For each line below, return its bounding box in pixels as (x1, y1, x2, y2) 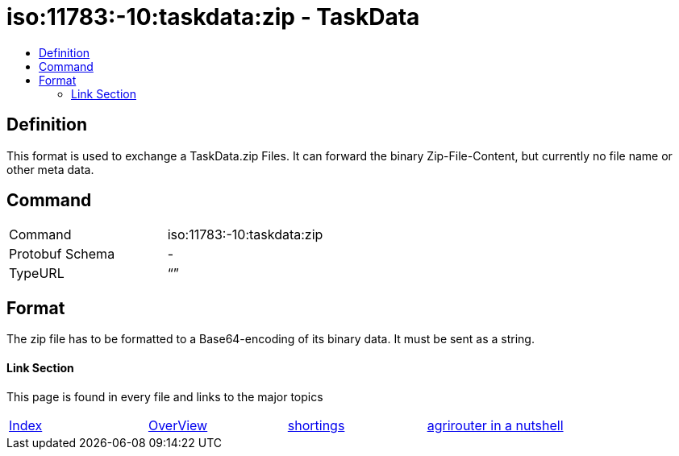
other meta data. (6, 162, 94, 176)
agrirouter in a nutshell (427, 417, 564, 433)
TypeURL (9, 265, 65, 282)
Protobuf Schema (9, 246, 115, 263)
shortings (287, 417, 345, 433)
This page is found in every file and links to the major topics (6, 389, 323, 404)
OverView (148, 417, 208, 433)
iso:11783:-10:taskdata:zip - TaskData (6, 3, 420, 31)
